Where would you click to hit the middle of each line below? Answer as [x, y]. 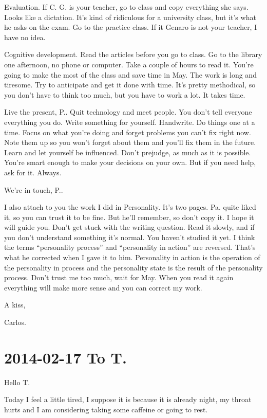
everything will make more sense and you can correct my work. [103, 287]
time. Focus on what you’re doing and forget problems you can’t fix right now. [128, 132]
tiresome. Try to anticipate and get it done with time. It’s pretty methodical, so [130, 85]
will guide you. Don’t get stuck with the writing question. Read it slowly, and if [129, 227]
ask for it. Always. [33, 172]
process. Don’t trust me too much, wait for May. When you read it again [119, 277]
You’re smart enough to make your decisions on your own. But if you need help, [130, 162]
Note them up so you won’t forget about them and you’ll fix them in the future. [130, 142]
